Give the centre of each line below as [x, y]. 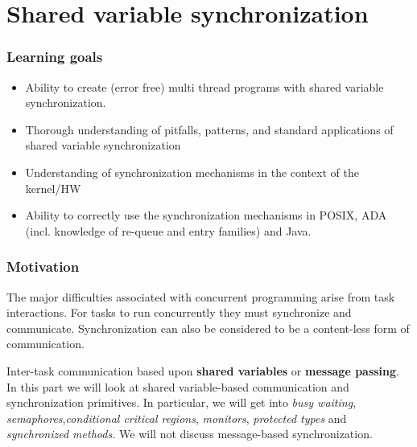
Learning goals [55, 57]
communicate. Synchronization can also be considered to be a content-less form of [208, 328]
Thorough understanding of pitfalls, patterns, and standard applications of [209, 129]
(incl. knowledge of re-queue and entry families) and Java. [168, 230]
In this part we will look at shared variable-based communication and [178, 386]
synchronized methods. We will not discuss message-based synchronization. [190, 434]
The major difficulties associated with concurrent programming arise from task [201, 296]
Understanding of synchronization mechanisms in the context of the [192, 172]
